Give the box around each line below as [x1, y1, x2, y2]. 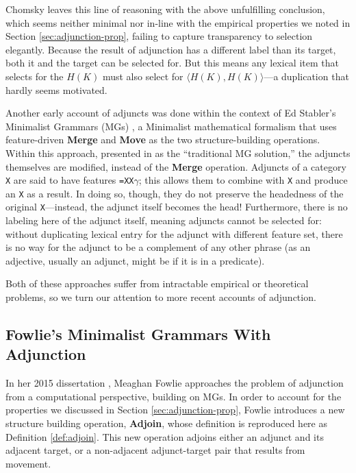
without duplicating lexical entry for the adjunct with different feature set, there [5, 226, 343, 241]
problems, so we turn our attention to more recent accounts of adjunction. [5, 290, 316, 304]
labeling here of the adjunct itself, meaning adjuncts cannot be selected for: [5, 213, 322, 228]
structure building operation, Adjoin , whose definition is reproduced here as [5, 416, 327, 430]
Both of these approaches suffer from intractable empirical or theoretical [5, 276, 309, 291]
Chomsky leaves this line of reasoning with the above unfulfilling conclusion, [5, 2, 325, 16]
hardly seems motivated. [5, 82, 107, 97]
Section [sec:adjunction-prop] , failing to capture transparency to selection [5, 29, 313, 43]
